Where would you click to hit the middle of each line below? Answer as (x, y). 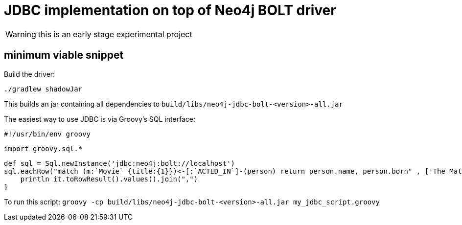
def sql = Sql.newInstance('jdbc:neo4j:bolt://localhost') (120, 163)
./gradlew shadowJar (43, 89)
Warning (21, 34)
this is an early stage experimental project (115, 34)
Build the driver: (30, 74)
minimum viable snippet (64, 55)
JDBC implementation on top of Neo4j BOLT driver (170, 10)
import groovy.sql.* (43, 148)
